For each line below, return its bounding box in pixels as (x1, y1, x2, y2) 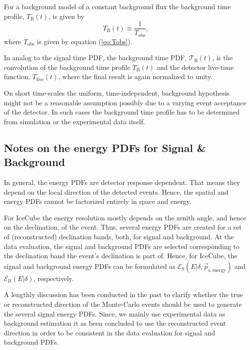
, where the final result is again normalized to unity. (58, 71, 213, 82)
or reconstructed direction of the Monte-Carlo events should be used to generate (4, 299, 242, 309)
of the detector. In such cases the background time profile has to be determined (4, 107, 240, 117)
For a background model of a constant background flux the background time (4, 1, 231, 11)
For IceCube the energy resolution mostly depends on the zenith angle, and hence (4, 212, 247, 222)
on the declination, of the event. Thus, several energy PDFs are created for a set (4, 222, 242, 232)
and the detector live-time (156, 62, 234, 72)
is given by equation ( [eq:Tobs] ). (37, 36, 132, 46)
